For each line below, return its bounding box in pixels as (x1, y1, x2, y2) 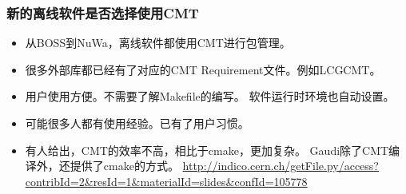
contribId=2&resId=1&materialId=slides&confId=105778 (25, 172, 308, 189)
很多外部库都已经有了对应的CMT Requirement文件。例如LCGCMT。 (25, 61, 381, 77)
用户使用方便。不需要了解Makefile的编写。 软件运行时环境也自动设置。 (25, 88, 395, 105)
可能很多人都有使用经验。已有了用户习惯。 (25, 115, 249, 131)
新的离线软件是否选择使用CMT (6, 2, 199, 22)
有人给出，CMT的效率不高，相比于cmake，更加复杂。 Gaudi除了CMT (25, 141, 389, 158)
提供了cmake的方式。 (70, 157, 179, 174)
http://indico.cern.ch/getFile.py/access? (182, 157, 379, 174)
